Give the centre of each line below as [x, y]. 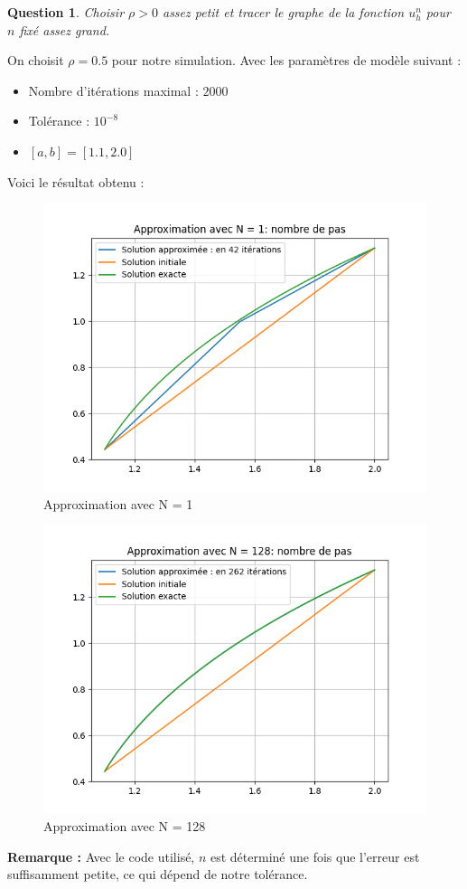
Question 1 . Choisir [66, 12]
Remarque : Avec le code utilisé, [101, 856]
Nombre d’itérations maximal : [113, 90]
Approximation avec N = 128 [125, 825]
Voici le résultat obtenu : [76, 181]
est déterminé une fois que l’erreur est [315, 856]
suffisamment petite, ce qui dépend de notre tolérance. [158, 874]
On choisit [36, 60]
